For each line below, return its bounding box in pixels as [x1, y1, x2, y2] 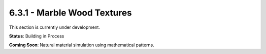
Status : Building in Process [9, 33, 65, 39]
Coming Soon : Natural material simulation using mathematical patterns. [9, 42, 155, 48]
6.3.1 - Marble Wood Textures [9, 7, 132, 18]
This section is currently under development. [9, 24, 100, 30]
